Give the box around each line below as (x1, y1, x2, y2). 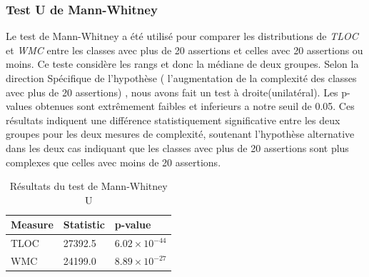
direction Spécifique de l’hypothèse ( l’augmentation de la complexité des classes (6, 71, 357, 85)
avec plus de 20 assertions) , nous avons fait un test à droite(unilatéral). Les (6, 84, 338, 99)
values (6, 99, 33, 114)
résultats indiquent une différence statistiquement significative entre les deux (6, 112, 340, 127)
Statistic (63, 217, 105, 232)
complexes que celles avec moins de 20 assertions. (6, 154, 221, 169)
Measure (11, 217, 54, 232)
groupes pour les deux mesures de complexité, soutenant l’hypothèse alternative (6, 126, 355, 141)
